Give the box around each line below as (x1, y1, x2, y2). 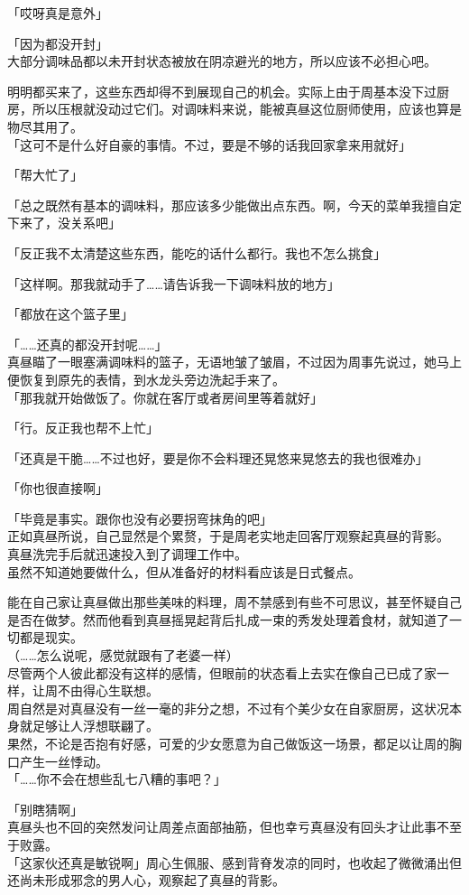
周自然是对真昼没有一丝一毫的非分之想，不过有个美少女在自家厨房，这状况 (7, 698, 449, 717)
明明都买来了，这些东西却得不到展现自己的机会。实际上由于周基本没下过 (7, 81, 437, 100)
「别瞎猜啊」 (7, 799, 83, 818)
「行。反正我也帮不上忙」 (7, 418, 159, 437)
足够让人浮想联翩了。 (32, 716, 159, 735)
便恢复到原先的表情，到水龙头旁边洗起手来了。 (7, 369, 285, 388)
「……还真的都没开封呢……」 (7, 334, 168, 353)
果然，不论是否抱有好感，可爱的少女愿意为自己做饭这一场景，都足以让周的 (7, 734, 449, 752)
